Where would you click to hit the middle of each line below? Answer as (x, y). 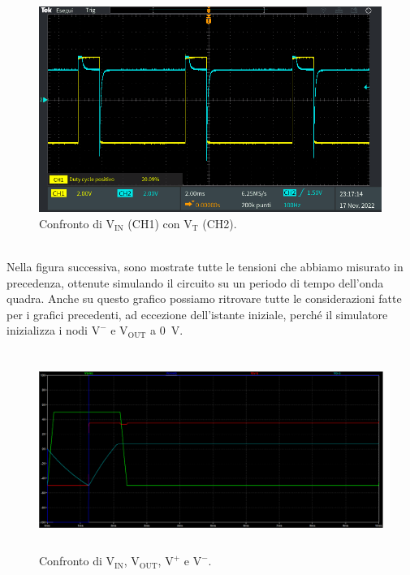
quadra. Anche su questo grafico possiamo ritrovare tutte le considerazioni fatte (204, 298)
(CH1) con (154, 223)
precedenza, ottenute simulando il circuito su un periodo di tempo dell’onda (195, 282)
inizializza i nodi (47, 330)
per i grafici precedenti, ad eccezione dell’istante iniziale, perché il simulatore (197, 314)
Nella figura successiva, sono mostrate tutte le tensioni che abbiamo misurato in (205, 266)
